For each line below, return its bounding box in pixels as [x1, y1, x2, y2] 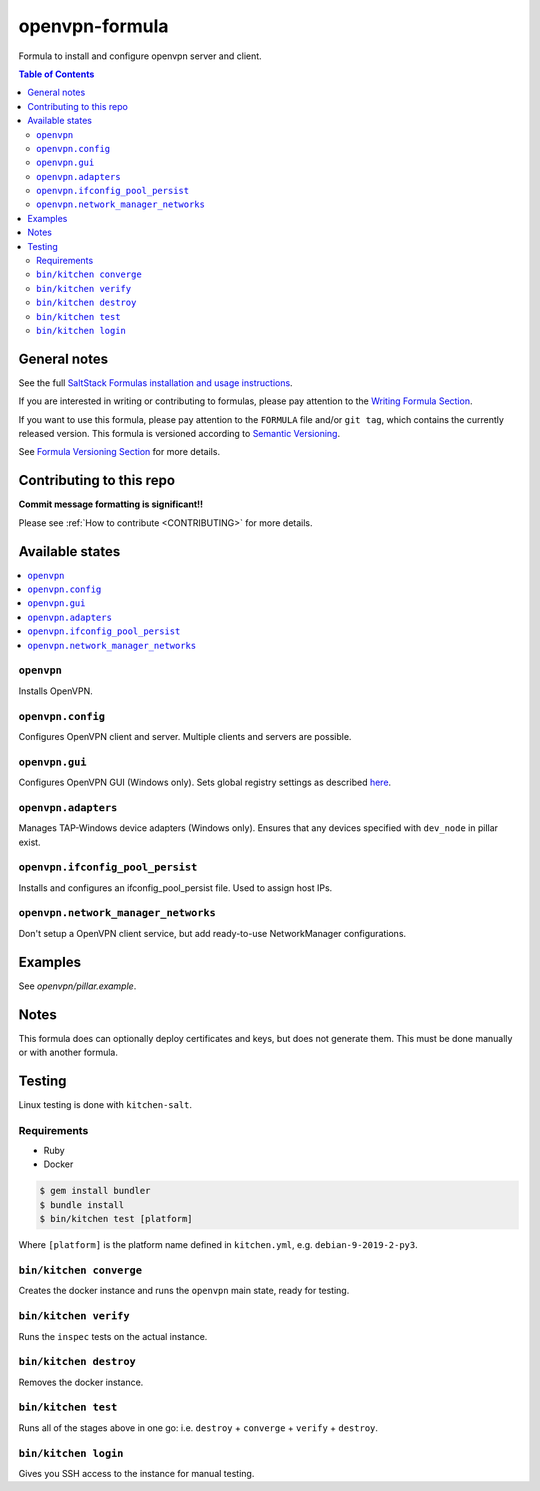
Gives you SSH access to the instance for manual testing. [18, 1467, 255, 1479]
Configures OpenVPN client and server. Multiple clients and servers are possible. [18, 730, 352, 742]
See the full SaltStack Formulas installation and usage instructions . [18, 376, 294, 389]
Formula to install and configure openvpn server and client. [18, 50, 262, 62]
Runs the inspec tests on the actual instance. [18, 1330, 208, 1342]
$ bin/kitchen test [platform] [39, 1213, 194, 1225]
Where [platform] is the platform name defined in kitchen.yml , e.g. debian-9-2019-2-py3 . [18, 1239, 419, 1251]
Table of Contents [18, 68, 95, 80]
